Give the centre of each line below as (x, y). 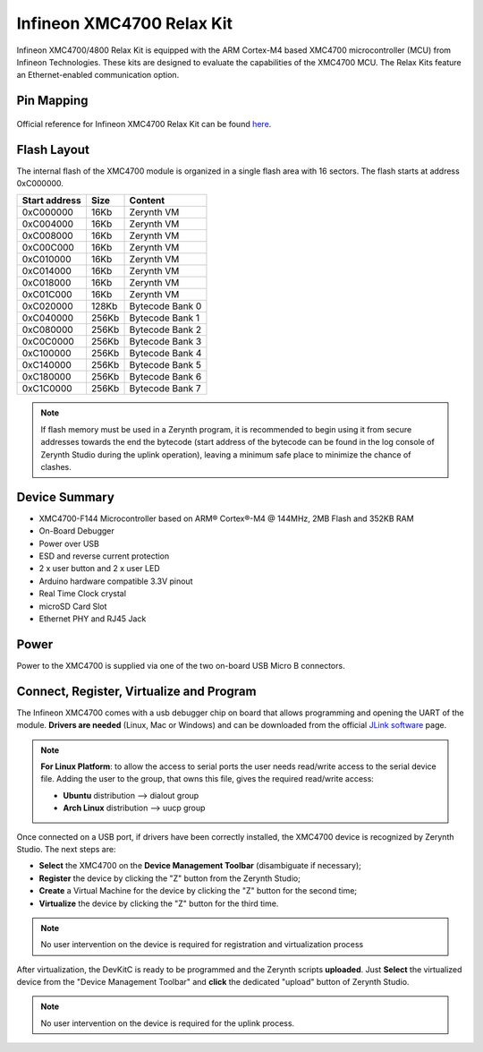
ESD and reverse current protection (104, 556)
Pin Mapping (52, 101)
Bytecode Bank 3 (165, 342)
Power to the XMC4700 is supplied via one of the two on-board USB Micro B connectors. (181, 665)
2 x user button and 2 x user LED (99, 569)
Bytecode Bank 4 (165, 354)
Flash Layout (53, 149)
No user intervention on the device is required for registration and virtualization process (202, 945)
